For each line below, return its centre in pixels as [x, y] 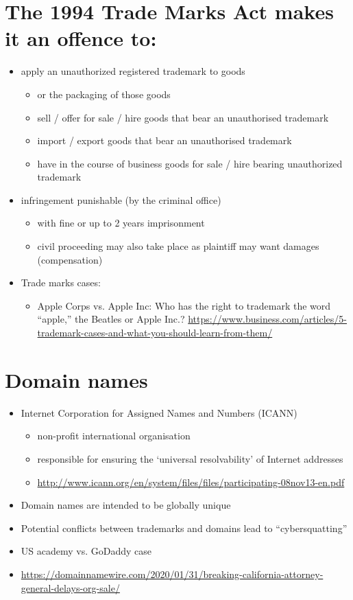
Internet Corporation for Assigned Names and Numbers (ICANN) [159, 412]
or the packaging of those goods [104, 94]
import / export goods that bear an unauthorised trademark [165, 140]
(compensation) [70, 259]
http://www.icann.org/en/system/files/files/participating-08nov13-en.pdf [191, 482]
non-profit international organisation [114, 436]
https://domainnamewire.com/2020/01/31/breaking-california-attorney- [172, 574]
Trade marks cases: [61, 282]
